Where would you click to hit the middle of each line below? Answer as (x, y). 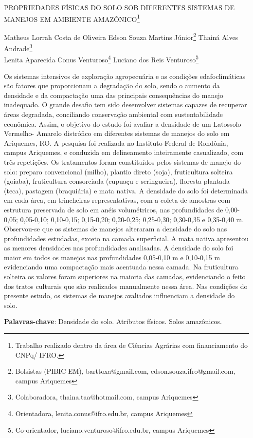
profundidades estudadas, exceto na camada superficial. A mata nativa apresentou (126, 238)
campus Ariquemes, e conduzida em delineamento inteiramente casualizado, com (124, 152)
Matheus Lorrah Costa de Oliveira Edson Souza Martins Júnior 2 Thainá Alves (121, 36)
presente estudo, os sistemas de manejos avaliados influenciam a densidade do (119, 295)
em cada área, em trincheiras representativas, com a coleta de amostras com (117, 200)
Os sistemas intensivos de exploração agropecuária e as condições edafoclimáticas (125, 76)
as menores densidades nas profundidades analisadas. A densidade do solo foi (119, 248)
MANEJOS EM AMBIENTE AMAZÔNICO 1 (72, 18)
